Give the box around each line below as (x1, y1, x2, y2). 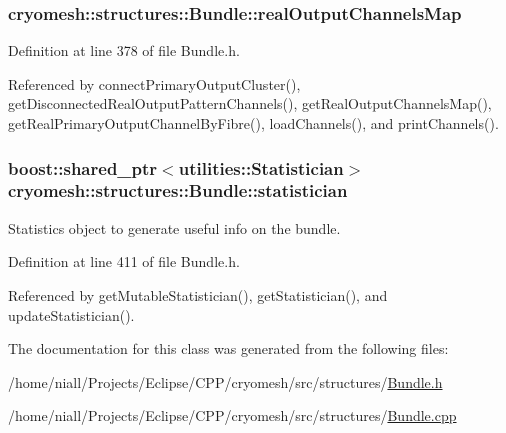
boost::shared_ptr (8, 155, 158, 180)
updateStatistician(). (8, 304, 135, 325)
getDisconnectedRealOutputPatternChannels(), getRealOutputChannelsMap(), (8, 93, 492, 114)
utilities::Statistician (178, 155, 344, 180)
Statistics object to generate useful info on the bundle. (8, 217, 341, 238)
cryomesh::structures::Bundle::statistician (8, 178, 348, 203)
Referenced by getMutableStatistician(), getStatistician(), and (8, 284, 388, 305)
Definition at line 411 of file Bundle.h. (8, 251, 240, 272)
